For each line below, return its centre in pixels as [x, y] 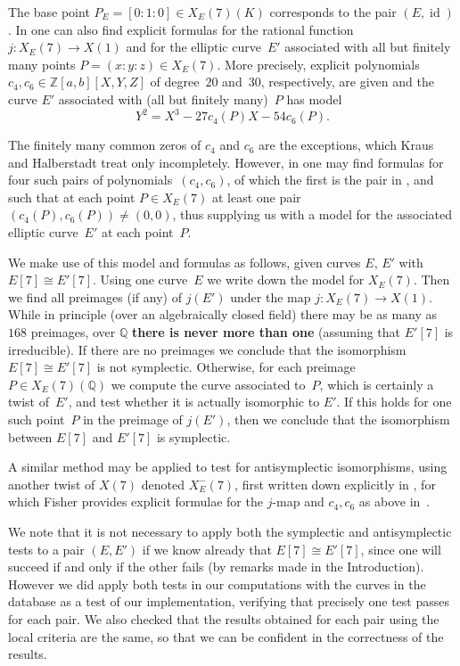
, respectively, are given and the [347, 82]
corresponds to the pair [333, 12]
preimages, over [73, 332]
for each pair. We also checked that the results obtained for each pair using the [224, 618]
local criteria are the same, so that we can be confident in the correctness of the [226, 636]
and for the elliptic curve [193, 47]
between [30, 436]
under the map [271, 296]
